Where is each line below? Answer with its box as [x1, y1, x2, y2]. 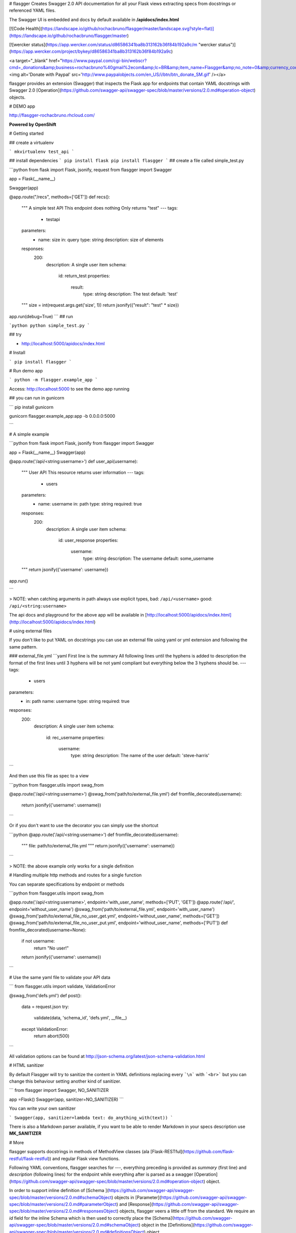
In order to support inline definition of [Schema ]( [9, 1188, 109, 1194]
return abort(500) [34, 1033, 70, 1039]
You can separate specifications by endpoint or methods [9, 881, 124, 887]
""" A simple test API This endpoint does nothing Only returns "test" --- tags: [21, 205, 178, 211]
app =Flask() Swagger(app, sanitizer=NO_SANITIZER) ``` [9, 1096, 124, 1102]
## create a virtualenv [9, 140, 54, 145]
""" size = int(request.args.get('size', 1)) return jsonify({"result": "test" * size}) [21, 302, 180, 308]
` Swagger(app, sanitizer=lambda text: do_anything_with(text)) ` [9, 1115, 174, 1121]
